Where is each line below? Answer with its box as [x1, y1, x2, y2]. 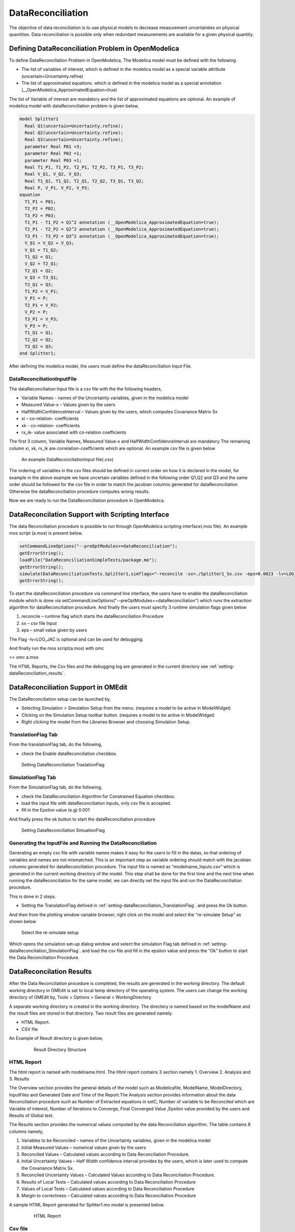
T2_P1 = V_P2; [25, 302, 59, 308]
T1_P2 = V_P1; [25, 288, 59, 294]
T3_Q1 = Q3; [25, 281, 54, 287]
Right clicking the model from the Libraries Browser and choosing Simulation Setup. [21, 719, 191, 725]
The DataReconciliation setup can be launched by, [9, 696, 111, 702]
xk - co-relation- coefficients [21, 422, 80, 428]
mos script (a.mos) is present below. [9, 530, 83, 536]
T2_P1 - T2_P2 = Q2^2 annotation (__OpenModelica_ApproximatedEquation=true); [25, 227, 219, 232]
